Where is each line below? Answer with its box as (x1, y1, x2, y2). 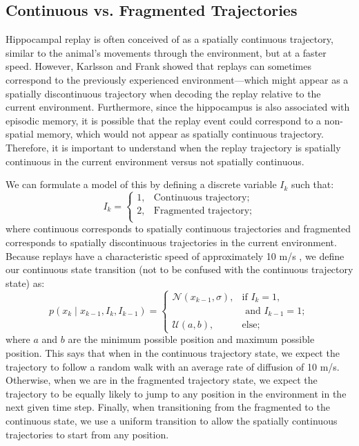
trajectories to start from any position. (6, 427, 169, 441)
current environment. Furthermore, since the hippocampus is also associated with (6, 100, 350, 114)
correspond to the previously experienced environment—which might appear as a (6, 72, 349, 86)
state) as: (6, 275, 45, 290)
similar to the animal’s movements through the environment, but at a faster (6, 45, 327, 59)
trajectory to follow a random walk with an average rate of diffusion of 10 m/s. (6, 359, 340, 373)
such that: (291, 177, 334, 192)
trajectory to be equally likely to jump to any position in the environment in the (6, 386, 347, 400)
